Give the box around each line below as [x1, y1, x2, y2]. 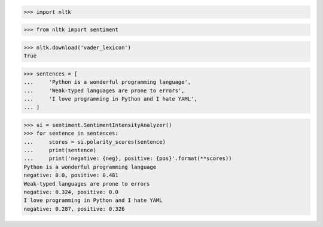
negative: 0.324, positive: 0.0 [23, 189, 119, 195]
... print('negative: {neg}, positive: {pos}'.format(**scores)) [23, 155, 232, 162]
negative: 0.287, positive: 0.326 [23, 205, 125, 212]
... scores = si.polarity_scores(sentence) [23, 138, 166, 145]
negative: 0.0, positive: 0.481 [23, 172, 119, 179]
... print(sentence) [23, 147, 97, 154]
